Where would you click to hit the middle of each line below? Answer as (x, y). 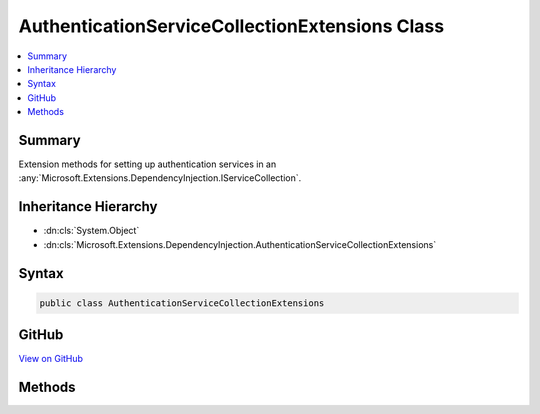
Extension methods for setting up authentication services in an (147, 164)
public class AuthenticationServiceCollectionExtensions (182, 303)
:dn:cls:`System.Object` (91, 231)
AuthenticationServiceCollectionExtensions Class (231, 26)
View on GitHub (51, 359)
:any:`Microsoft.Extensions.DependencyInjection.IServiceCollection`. (160, 178)
